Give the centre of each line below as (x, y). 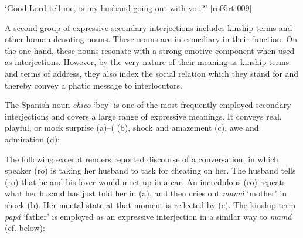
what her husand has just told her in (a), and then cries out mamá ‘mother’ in (146, 193)
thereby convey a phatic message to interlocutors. (93, 85)
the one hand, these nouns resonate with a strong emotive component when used (150, 50)
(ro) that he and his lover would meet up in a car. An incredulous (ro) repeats (145, 181)
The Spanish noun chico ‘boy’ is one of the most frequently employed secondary (148, 105)
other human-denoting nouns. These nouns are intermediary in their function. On (151, 39)
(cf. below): (25, 228)
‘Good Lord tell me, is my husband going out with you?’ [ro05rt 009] (128, 8)
